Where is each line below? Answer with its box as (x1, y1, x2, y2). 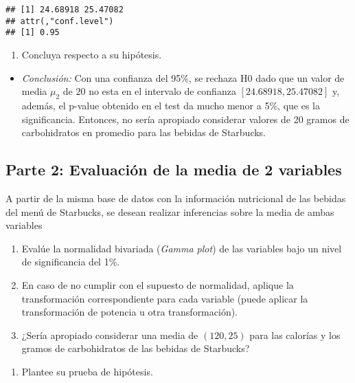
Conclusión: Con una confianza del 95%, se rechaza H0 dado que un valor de (21, 70, 345, 85)
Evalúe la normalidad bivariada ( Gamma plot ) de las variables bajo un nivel (21, 241, 342, 255)
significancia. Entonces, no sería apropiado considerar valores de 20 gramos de (21, 111, 350, 126)
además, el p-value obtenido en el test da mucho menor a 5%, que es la (21, 98, 320, 112)
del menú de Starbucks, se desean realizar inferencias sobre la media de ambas (5, 204, 334, 219)
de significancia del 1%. (21, 254, 120, 269)
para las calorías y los (249, 327, 341, 342)
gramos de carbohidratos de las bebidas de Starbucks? (21, 341, 250, 355)
